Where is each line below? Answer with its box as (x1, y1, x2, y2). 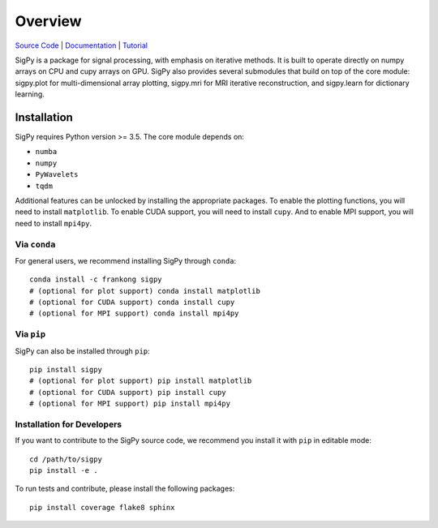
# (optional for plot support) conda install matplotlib (29, 286, 261, 295)
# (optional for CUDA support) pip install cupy (29, 388, 226, 397)
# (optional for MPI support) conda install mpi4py (29, 309, 239, 318)
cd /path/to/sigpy (29, 454, 103, 464)
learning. (15, 89, 45, 99)
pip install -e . (29, 466, 98, 475)
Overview (15, 12, 82, 30)
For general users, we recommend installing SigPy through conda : (15, 255, 237, 265)
